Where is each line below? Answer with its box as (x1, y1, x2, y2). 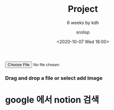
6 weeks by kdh (67, 20, 99, 26)
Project (68, 3, 98, 15)
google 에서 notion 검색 (5, 94, 99, 106)
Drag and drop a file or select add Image (5, 75, 103, 82)
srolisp (76, 29, 90, 35)
